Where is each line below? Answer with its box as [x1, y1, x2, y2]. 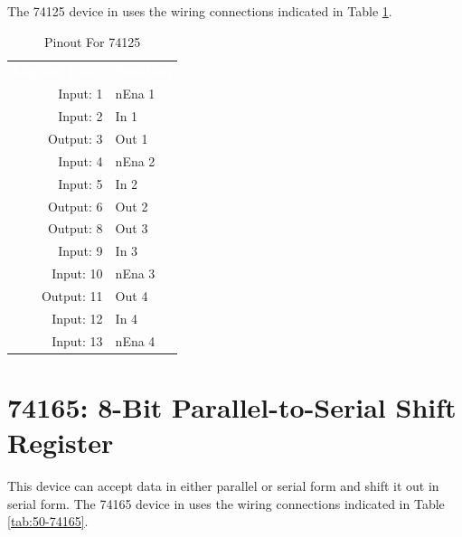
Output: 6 [47, 196, 103, 215]
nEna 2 [115, 151, 156, 170]
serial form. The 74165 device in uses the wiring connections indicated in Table [7, 494, 445, 513]
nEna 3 [115, 264, 156, 283]
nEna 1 [115, 84, 156, 103]
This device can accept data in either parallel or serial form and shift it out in [7, 476, 439, 495]
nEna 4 [115, 331, 156, 350]
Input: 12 [52, 308, 103, 327]
